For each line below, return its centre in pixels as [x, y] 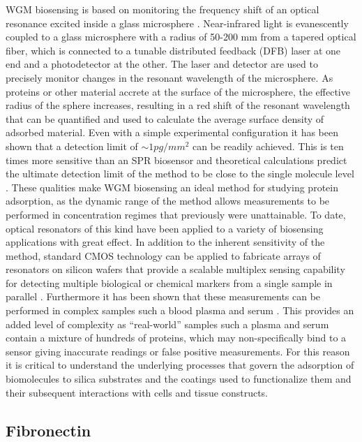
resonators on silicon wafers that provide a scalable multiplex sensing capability [175, 269]
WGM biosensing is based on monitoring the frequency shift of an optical [163, 9]
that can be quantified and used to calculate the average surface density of [165, 118]
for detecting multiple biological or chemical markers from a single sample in [169, 282]
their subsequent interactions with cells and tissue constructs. [137, 392]
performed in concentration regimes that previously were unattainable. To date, [176, 214]
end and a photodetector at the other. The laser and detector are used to [162, 64]
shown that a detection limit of [72, 146]
